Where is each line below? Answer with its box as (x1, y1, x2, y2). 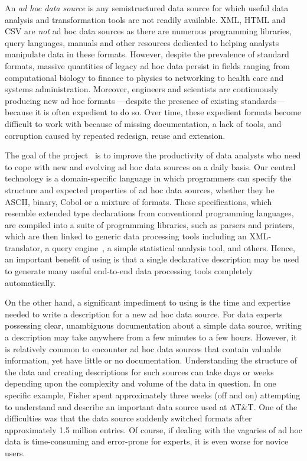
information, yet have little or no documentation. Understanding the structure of (5, 354, 298, 366)
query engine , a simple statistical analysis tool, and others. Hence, (52, 241, 295, 254)
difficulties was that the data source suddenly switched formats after (5, 412, 252, 424)
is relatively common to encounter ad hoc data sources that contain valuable (5, 342, 282, 355)
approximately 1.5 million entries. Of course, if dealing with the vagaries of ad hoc (5, 423, 303, 436)
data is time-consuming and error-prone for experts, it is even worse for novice (5, 435, 289, 447)
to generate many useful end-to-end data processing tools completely (5, 265, 253, 277)
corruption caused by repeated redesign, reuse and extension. (5, 129, 226, 141)
